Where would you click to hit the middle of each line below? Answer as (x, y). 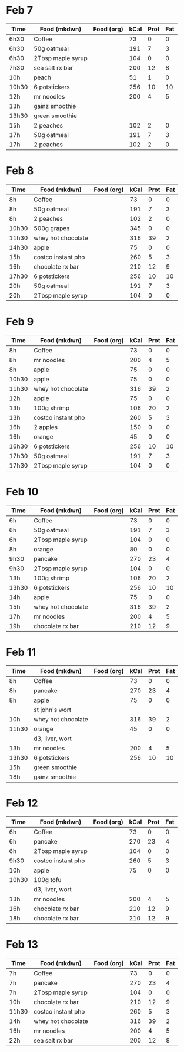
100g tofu (47, 880)
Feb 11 (21, 652)
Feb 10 (22, 492)
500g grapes (51, 228)
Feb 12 (22, 803)
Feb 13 (22, 944)
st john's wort (52, 710)
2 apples (45, 427)
